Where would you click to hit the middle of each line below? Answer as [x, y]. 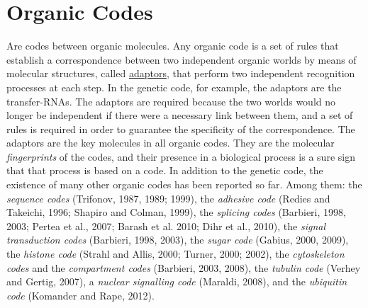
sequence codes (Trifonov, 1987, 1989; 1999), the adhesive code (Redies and [168, 198]
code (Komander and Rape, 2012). [80, 295]
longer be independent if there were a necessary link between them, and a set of [180, 115]
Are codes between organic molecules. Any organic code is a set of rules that [173, 46]
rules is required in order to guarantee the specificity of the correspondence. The [181, 129]
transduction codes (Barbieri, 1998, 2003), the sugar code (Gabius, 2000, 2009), [178, 240]
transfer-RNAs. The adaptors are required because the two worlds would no [171, 101]
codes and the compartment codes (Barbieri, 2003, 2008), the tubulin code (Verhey [184, 267]
